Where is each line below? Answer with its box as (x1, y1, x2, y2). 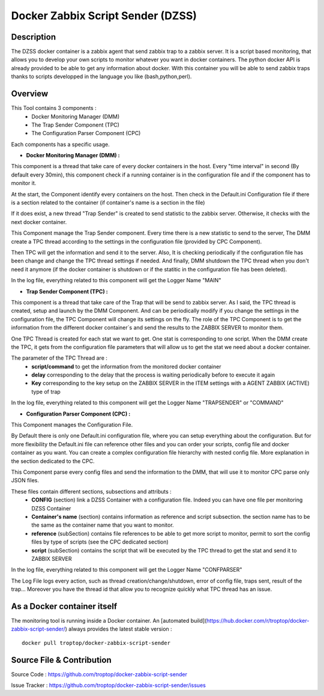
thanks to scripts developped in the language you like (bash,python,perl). (11, 73, 192, 80)
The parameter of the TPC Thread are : (11, 354, 108, 362)
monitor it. (11, 180, 37, 187)
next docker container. (11, 218, 67, 225)
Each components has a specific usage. (11, 141, 110, 148)
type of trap (31, 388, 61, 395)
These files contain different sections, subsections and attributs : (11, 488, 172, 495)
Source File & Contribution (11, 655, 112, 665)
